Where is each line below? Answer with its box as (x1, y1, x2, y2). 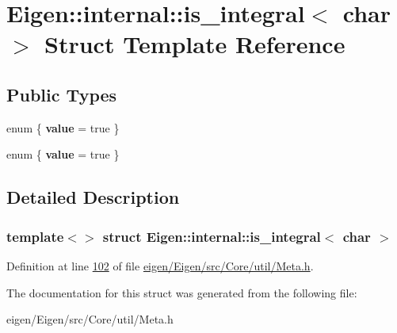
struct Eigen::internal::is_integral (102, 226, 321, 246)
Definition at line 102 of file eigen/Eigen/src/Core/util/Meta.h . (6, 257, 314, 274)
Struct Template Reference (44, 28, 345, 60)
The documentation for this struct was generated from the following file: (6, 284, 357, 300)
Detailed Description (6, 185, 180, 209)
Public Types (6, 82, 117, 106)
